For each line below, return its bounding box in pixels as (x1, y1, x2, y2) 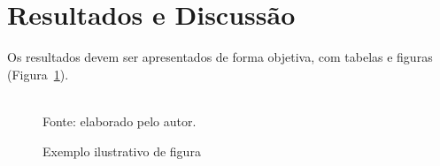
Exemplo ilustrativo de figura (42, 141, 201, 160)
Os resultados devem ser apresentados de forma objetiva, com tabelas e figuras (7, 48, 433, 66)
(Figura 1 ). (7, 64, 69, 83)
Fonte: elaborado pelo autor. (42, 111, 197, 130)
